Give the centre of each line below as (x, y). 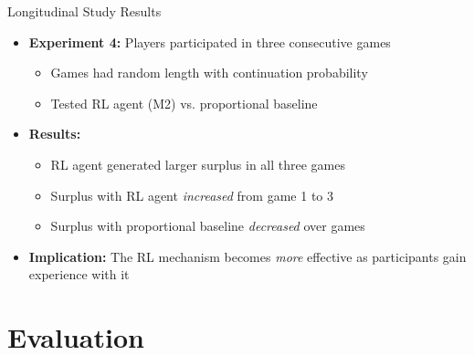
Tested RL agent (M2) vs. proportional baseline (184, 103)
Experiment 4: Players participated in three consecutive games (210, 42)
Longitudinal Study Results (84, 11)
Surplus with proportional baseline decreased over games (208, 226)
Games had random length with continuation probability (209, 73)
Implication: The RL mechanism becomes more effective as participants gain (248, 256)
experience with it (79, 274)
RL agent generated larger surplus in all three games (198, 164)
